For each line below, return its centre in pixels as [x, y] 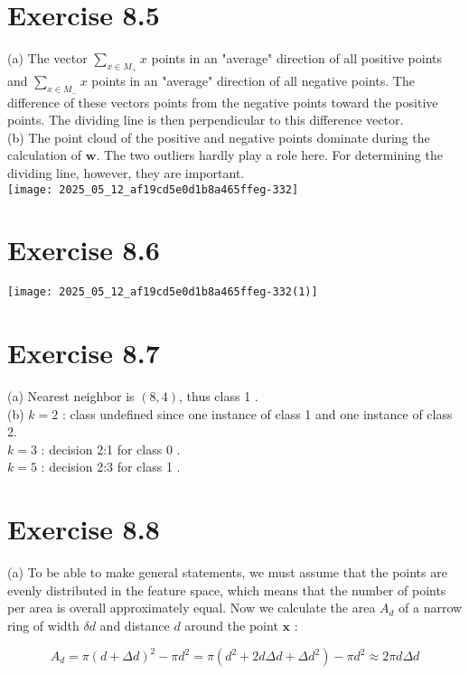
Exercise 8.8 [84, 529]
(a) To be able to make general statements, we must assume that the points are [227, 572]
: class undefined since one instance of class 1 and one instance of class [257, 413]
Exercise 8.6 [84, 250]
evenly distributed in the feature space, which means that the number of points [227, 590]
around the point [231, 625]
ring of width [43, 625]
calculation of [45, 155]
